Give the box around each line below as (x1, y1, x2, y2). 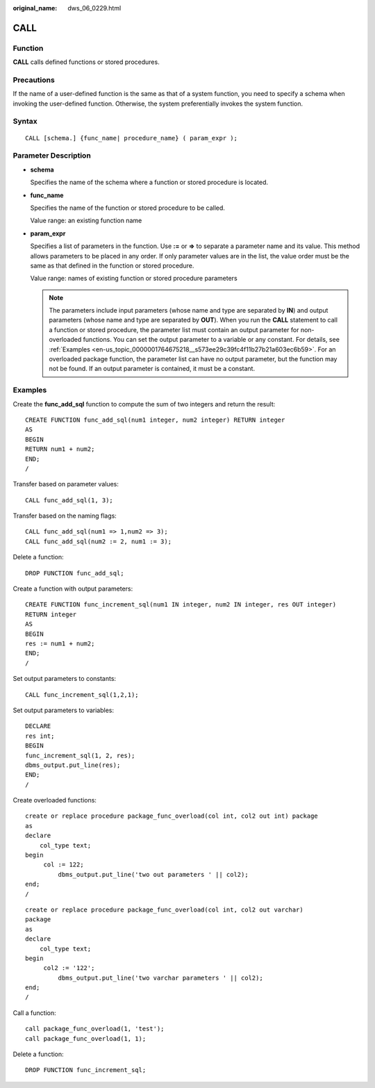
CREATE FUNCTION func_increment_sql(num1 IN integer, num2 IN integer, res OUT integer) (25, 601, 337, 609)
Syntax (12, 117, 37, 126)
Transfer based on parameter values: (12, 480, 119, 488)
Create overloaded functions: (12, 796, 97, 805)
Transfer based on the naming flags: (12, 511, 117, 520)
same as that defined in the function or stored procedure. (30, 261, 194, 270)
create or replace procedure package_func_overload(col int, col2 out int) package (25, 812, 319, 820)
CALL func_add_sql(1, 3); (25, 496, 114, 504)
